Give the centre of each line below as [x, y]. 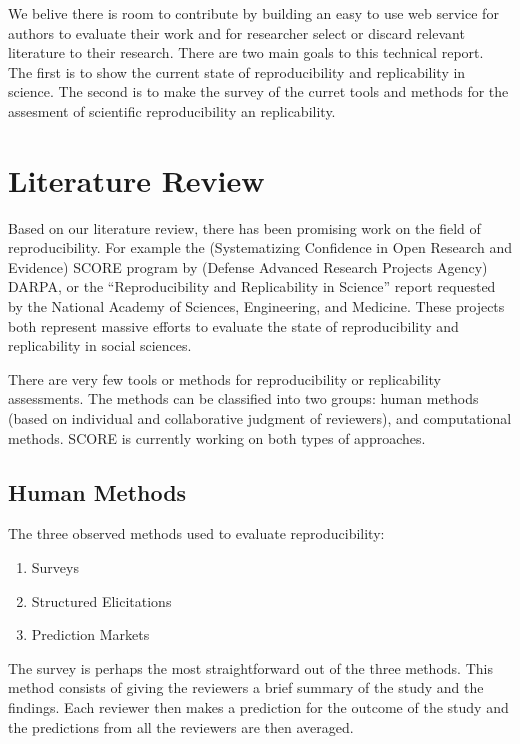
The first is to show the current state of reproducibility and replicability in [237, 71]
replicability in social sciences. [100, 345]
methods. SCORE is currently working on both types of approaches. [217, 437]
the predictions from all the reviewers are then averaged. [181, 726]
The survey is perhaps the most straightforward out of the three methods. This [250, 667]
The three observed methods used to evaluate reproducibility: [196, 533]
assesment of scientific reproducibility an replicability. [172, 110]
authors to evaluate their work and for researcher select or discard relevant [236, 32]
